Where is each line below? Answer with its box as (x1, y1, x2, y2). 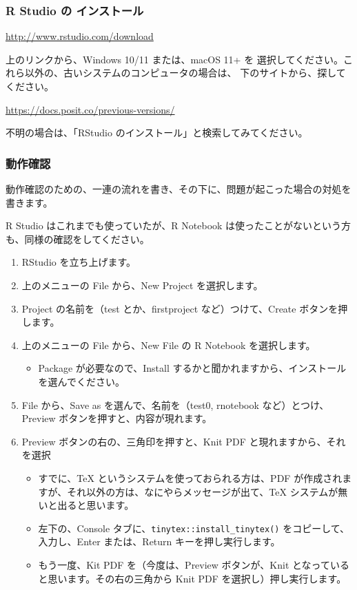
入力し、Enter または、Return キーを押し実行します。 (38, 534, 280, 549)
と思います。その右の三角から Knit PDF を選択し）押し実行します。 (38, 571, 347, 585)
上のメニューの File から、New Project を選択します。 (21, 277, 263, 292)
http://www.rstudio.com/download (6, 29, 154, 43)
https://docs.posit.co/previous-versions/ (6, 102, 175, 116)
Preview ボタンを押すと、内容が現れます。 (21, 411, 212, 425)
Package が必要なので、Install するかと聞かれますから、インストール (38, 361, 347, 375)
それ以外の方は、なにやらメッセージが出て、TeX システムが (67, 484, 338, 498)
